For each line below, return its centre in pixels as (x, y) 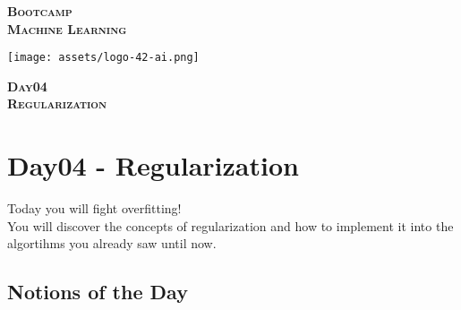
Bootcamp (40, 11)
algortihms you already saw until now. (112, 243)
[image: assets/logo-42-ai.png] (103, 58)
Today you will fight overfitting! (94, 208)
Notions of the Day (98, 292)
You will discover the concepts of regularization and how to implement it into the (230, 225)
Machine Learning (67, 28)
